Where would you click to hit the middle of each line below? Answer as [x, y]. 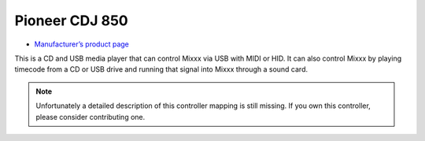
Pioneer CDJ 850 [72, 20]
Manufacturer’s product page [82, 44]
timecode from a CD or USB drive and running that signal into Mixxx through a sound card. [161, 69]
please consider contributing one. [91, 117]
